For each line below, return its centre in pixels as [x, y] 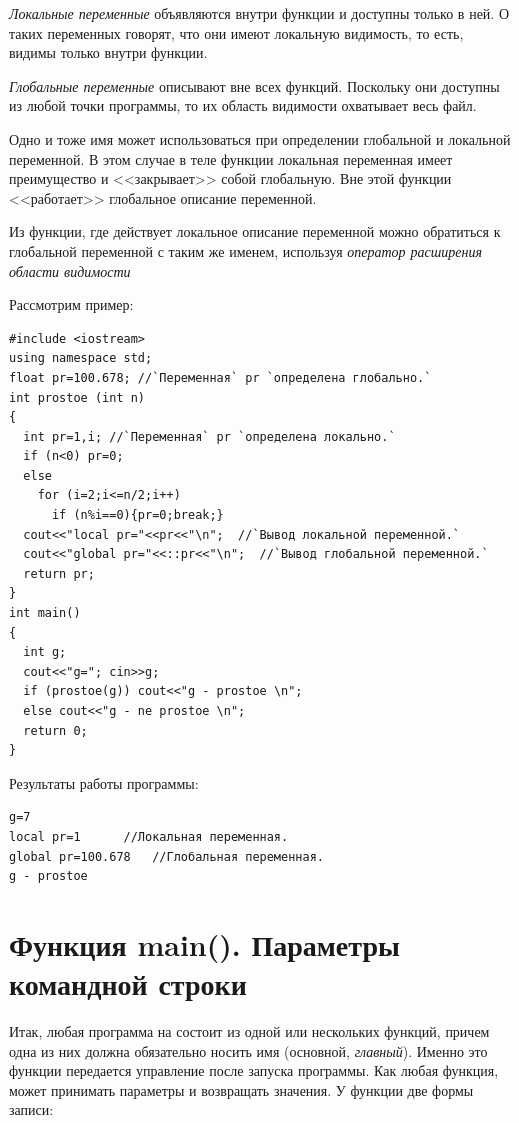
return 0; [55, 730]
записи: [31, 1109]
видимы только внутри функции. [108, 52]
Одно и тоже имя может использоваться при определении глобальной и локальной [260, 138]
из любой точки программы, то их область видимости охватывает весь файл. [243, 105]
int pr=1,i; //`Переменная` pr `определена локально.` [209, 436]
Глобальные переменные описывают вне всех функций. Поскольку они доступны [254, 85]
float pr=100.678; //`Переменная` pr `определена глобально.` [220, 377]
